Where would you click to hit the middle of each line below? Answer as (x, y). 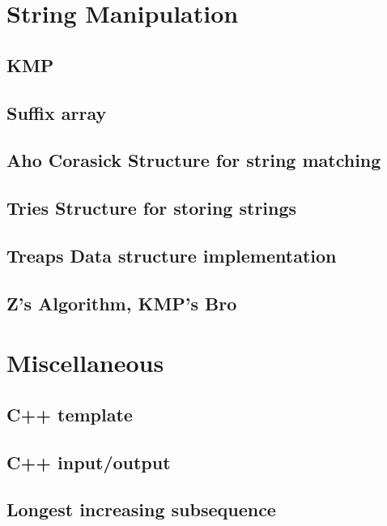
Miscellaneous (85, 363)
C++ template (70, 414)
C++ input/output (89, 462)
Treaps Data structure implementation (172, 255)
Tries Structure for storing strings (152, 208)
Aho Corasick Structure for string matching (194, 160)
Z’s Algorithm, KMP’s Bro (122, 303)
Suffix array (57, 112)
